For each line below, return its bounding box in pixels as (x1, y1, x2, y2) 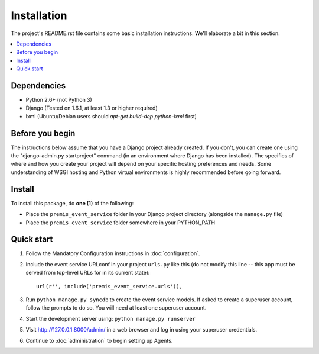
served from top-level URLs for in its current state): (25, 269, 150, 276)
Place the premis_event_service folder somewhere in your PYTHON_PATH (25, 219, 216, 226)
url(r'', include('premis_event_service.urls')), (36, 283, 183, 289)
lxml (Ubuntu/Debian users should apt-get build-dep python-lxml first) (25, 112, 197, 120)
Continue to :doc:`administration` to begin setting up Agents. (25, 337, 173, 344)
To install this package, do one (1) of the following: (11, 199, 134, 207)
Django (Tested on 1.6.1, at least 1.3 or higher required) (25, 104, 158, 112)
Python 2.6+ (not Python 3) (25, 96, 93, 104)
